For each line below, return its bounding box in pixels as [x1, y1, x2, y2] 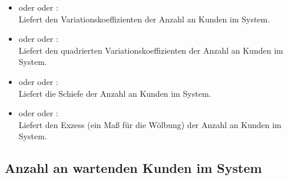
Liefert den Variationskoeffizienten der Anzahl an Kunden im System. [18, 12, 270, 25]
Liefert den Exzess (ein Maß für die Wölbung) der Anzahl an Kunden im [18, 118, 282, 130]
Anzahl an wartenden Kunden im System [5, 159, 262, 177]
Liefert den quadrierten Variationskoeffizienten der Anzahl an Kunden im [18, 44, 283, 56]
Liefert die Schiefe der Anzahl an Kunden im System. [18, 87, 211, 99]
